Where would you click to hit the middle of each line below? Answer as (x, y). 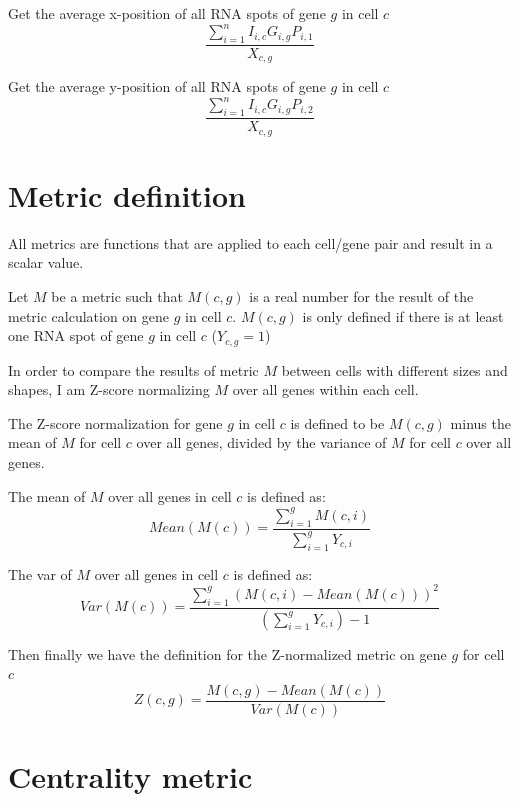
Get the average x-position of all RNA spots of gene (167, 13)
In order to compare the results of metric (133, 369)
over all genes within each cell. (325, 389)
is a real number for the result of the (361, 296)
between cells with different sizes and (394, 369)
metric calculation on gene (89, 315)
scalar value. (46, 262)
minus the (480, 422)
